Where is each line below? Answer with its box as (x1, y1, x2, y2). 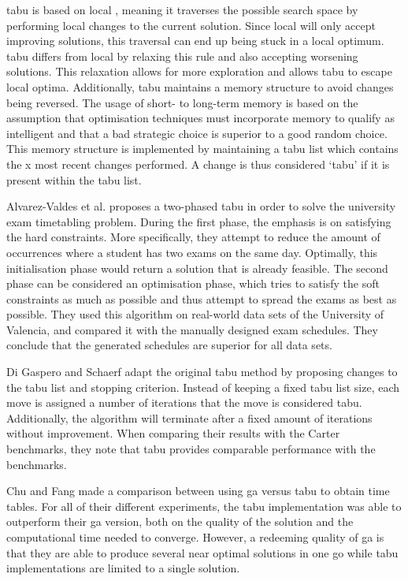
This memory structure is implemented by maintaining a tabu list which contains (6, 140, 399, 157)
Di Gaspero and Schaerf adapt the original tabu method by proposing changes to (6, 363, 398, 380)
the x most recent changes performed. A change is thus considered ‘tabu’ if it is (6, 155, 390, 172)
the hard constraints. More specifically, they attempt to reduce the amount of (6, 229, 380, 245)
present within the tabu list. (6, 171, 142, 188)
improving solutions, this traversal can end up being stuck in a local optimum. (6, 32, 384, 49)
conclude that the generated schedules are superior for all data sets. (6, 337, 332, 353)
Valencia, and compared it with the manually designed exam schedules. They (6, 321, 378, 337)
